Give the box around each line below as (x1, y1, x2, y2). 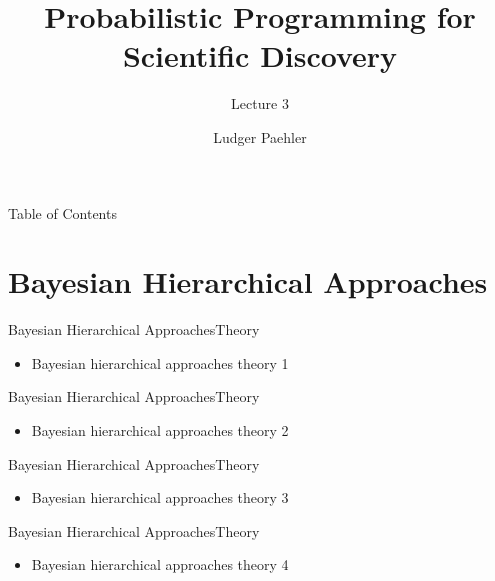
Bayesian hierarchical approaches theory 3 (31, 487, 289, 508)
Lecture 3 (231, 93, 289, 114)
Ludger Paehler (213, 126, 307, 147)
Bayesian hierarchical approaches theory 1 (31, 352, 289, 373)
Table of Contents (8, 202, 117, 223)
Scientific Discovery (122, 35, 398, 76)
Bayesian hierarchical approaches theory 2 (31, 420, 289, 440)
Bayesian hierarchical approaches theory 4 (31, 554, 289, 575)
